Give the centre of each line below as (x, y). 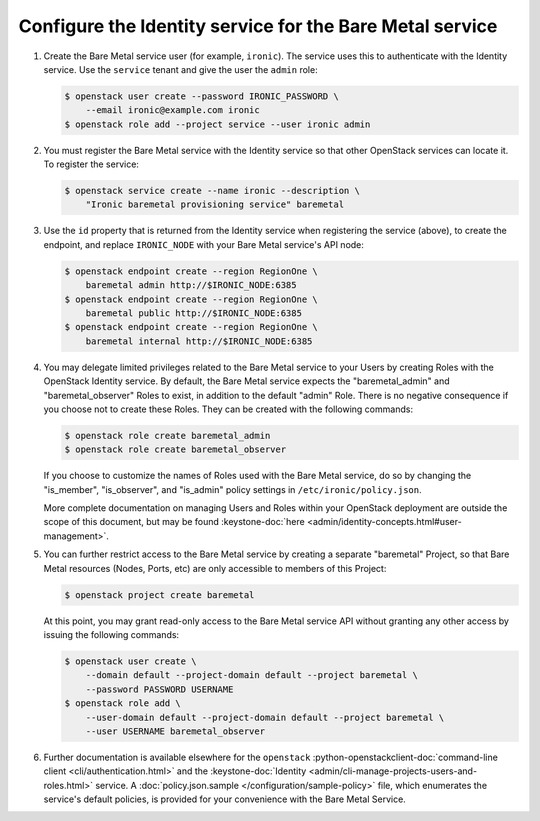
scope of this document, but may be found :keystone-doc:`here (174, 522)
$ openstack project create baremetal (159, 594)
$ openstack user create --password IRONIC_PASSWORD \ (201, 96)
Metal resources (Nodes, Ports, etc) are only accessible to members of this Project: (215, 568)
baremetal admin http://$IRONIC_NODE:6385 (191, 285)
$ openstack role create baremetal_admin (167, 435)
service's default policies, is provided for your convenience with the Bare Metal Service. (225, 799)
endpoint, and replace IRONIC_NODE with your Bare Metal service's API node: (204, 244)
